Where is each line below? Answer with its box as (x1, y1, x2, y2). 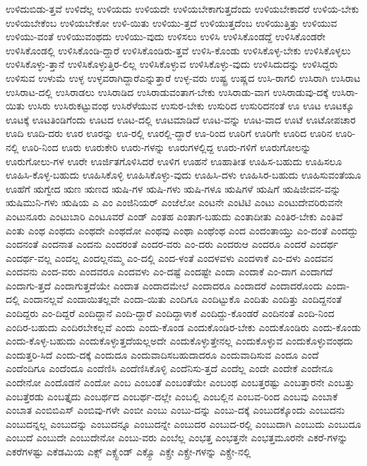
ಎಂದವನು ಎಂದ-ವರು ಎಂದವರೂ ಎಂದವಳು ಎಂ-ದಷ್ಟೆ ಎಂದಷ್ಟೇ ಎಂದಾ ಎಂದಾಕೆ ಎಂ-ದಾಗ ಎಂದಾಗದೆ (6, 264, 333, 279)
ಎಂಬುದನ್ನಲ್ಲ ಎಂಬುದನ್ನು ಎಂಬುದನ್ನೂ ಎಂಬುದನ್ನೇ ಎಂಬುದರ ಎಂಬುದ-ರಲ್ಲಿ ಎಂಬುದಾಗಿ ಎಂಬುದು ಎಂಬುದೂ (6, 416, 361, 431)
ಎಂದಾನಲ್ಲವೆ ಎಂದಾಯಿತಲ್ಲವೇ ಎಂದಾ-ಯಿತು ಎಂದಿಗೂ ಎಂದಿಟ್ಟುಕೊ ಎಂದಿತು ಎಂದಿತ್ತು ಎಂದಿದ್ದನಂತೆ (23, 292, 342, 306)
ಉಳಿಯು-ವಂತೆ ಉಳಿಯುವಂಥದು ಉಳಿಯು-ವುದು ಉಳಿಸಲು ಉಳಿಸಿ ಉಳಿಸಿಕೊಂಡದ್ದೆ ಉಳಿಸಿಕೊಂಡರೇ (6, 29, 325, 44)
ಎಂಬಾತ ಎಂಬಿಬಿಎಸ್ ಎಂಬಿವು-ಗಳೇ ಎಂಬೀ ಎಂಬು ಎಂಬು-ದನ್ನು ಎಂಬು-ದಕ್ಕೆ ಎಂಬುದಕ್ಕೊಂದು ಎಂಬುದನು (6, 402, 345, 417)
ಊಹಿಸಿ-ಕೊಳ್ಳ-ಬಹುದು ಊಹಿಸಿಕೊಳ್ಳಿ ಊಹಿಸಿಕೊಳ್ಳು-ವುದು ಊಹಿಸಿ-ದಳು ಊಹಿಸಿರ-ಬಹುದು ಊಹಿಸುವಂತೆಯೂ (6, 167, 361, 182)
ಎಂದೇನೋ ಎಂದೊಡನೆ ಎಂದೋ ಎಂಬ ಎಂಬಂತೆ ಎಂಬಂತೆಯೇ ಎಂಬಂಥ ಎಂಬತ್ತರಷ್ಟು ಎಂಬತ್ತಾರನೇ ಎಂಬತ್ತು (6, 375, 355, 390)
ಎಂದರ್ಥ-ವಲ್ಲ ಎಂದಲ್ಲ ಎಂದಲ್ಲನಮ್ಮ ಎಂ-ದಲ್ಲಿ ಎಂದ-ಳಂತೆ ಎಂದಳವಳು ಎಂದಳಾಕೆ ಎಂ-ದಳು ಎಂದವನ (6, 250, 333, 265)
